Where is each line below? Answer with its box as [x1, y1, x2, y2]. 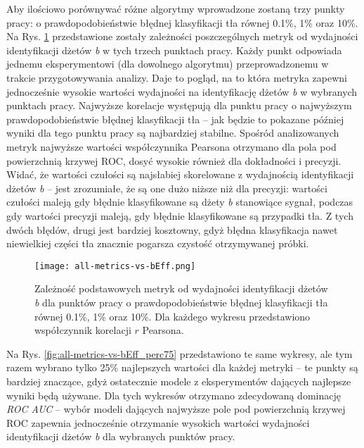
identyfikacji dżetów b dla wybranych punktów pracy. [6, 429, 235, 444]
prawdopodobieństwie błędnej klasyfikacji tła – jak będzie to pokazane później [6, 111, 344, 126]
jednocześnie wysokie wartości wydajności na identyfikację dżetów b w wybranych [6, 84, 358, 99]
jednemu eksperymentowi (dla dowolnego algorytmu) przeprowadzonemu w [6, 56, 329, 71]
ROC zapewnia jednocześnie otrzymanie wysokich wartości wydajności [6, 415, 310, 430]
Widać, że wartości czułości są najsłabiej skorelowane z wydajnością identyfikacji [6, 167, 354, 182]
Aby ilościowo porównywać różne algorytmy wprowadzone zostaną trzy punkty [6, 1, 345, 15]
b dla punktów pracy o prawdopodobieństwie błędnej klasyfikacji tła [34, 294, 328, 309]
